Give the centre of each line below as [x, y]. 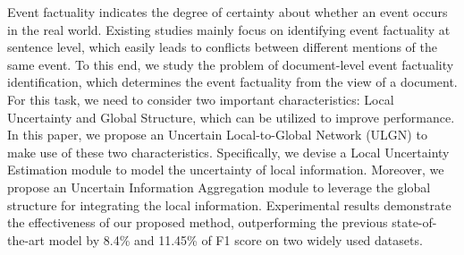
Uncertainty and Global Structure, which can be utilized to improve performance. [231, 117]
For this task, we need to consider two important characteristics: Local [201, 99]
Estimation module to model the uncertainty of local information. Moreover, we [226, 170]
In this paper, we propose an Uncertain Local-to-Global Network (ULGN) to [217, 135]
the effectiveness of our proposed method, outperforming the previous [198, 222]
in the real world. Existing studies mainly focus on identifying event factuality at [229, 29]
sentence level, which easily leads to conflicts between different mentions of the [223, 47]
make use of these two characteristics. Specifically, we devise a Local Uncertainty [228, 152]
